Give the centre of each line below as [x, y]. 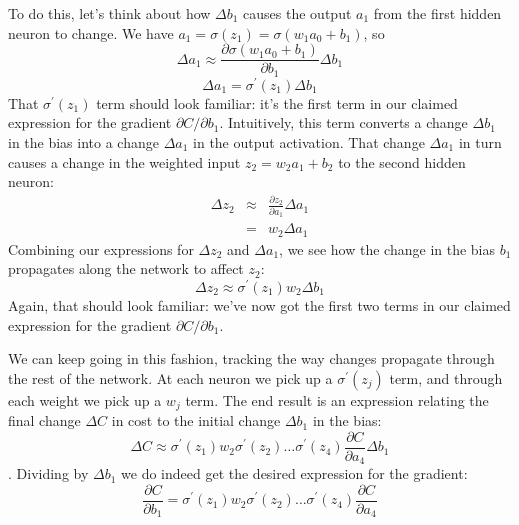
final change [44, 420]
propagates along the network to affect [126, 268]
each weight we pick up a [85, 399]
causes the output [297, 13]
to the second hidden [402, 161]
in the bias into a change [83, 141]
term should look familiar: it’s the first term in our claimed [277, 102]
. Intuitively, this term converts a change [343, 122]
